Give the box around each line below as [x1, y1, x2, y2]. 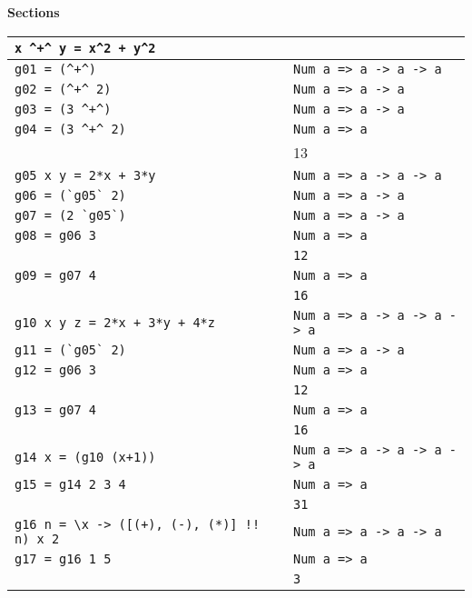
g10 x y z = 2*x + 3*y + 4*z [15, 314, 215, 330]
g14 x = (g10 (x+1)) [15, 449, 156, 464]
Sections [7, 3, 60, 21]
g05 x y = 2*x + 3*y [15, 167, 156, 183]
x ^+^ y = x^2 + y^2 [15, 40, 156, 55]
